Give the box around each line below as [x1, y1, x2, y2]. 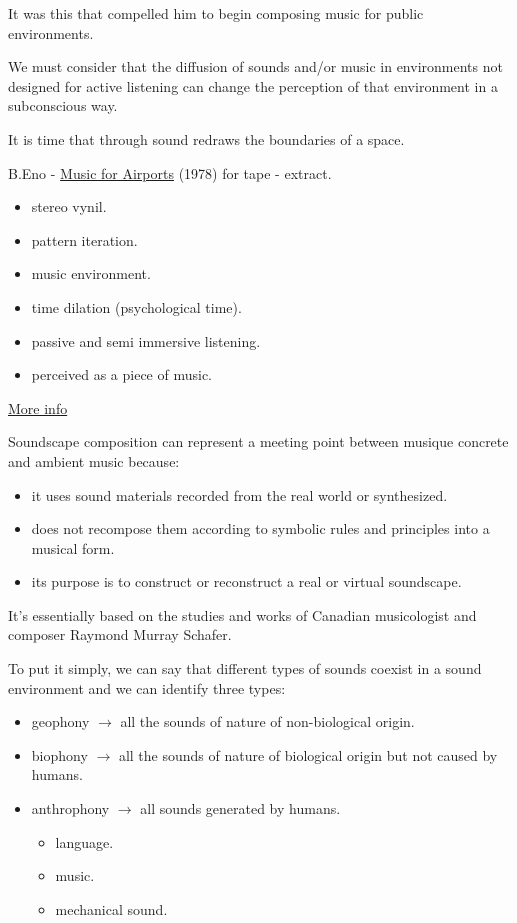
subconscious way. [8, 95, 118, 116]
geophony [31, 711, 90, 732]
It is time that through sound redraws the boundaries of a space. [8, 128, 405, 149]
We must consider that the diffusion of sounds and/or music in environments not [8, 56, 503, 77]
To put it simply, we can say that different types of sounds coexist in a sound [8, 658, 482, 679]
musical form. [31, 537, 115, 558]
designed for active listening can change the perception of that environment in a [8, 75, 498, 96]
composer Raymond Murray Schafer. [8, 624, 232, 645]
